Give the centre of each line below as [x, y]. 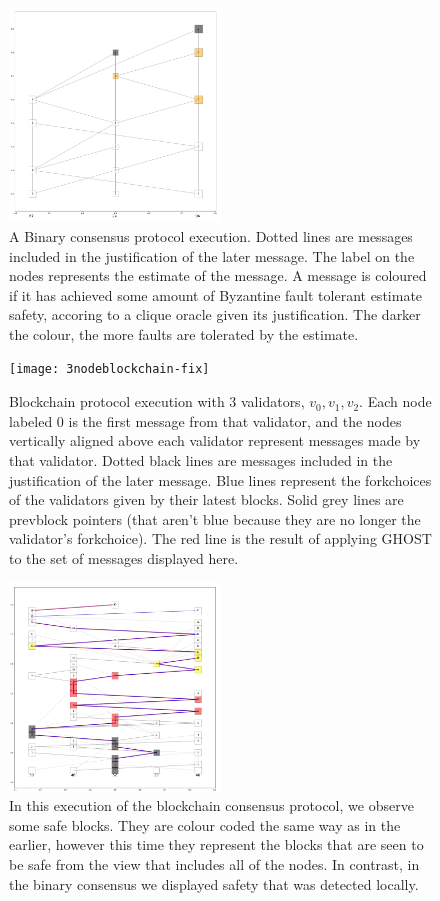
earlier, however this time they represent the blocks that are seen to [216, 844]
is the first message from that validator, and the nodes [235, 420]
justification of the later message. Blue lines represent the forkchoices [220, 479]
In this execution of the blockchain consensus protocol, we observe [211, 805]
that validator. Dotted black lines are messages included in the [201, 459]
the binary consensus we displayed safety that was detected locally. [214, 883]
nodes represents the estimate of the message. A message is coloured [218, 275]
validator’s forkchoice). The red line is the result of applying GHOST [220, 538]
